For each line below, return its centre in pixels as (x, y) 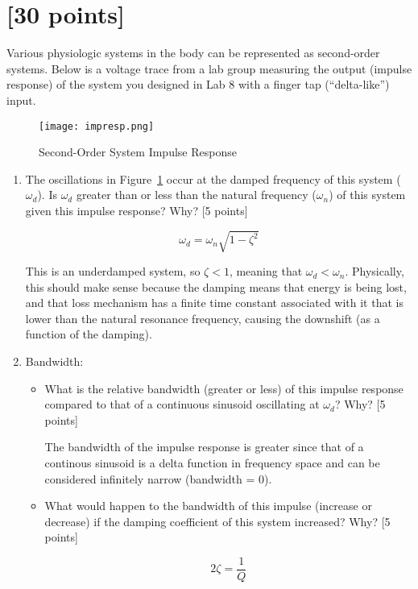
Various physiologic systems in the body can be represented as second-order (193, 53)
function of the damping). (89, 334)
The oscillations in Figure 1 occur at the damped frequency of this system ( (213, 178)
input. (21, 100)
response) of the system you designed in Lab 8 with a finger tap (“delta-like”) (198, 84)
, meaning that (266, 271)
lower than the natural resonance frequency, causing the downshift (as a (203, 318)
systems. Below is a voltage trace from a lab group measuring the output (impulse (209, 68)
